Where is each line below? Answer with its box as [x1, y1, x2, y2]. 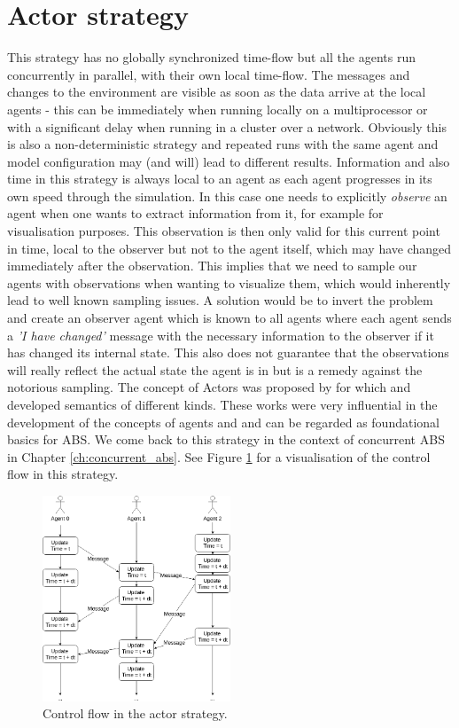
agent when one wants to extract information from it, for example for [7, 204, 384, 223]
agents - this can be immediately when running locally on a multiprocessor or [7, 99, 428, 118]
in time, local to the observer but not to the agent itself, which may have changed [7, 239, 452, 257]
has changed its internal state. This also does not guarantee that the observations [7, 343, 449, 362]
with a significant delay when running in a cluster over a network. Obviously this [7, 117, 447, 136]
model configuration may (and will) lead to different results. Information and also [7, 152, 450, 170]
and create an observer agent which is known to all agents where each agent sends [7, 309, 452, 327]
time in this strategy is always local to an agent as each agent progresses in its [7, 169, 432, 188]
